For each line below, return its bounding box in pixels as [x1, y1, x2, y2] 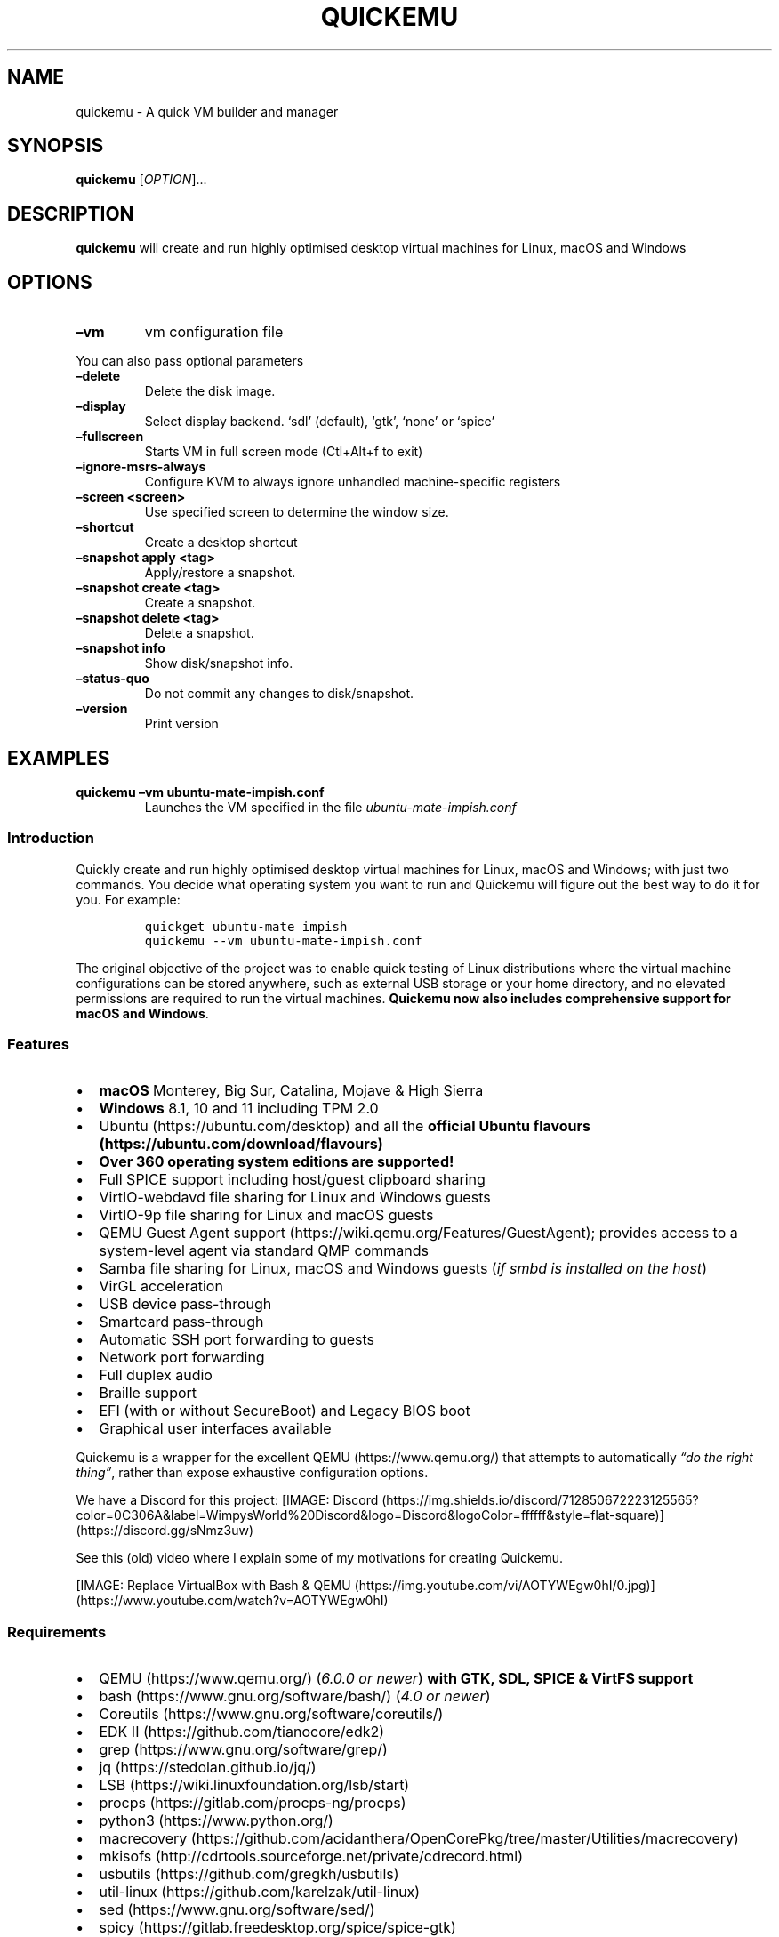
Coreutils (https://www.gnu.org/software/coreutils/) [99, 1705, 444, 1724]
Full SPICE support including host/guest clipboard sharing [99, 1170, 486, 1189]
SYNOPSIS [7, 134, 104, 157]
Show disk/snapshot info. [144, 655, 293, 671]
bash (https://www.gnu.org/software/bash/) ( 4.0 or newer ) [99, 1687, 491, 1706]
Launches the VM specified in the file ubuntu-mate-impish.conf [144, 799, 517, 815]
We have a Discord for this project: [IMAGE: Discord [76, 1492, 379, 1508]
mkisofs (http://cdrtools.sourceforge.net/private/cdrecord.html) [99, 1847, 524, 1866]
